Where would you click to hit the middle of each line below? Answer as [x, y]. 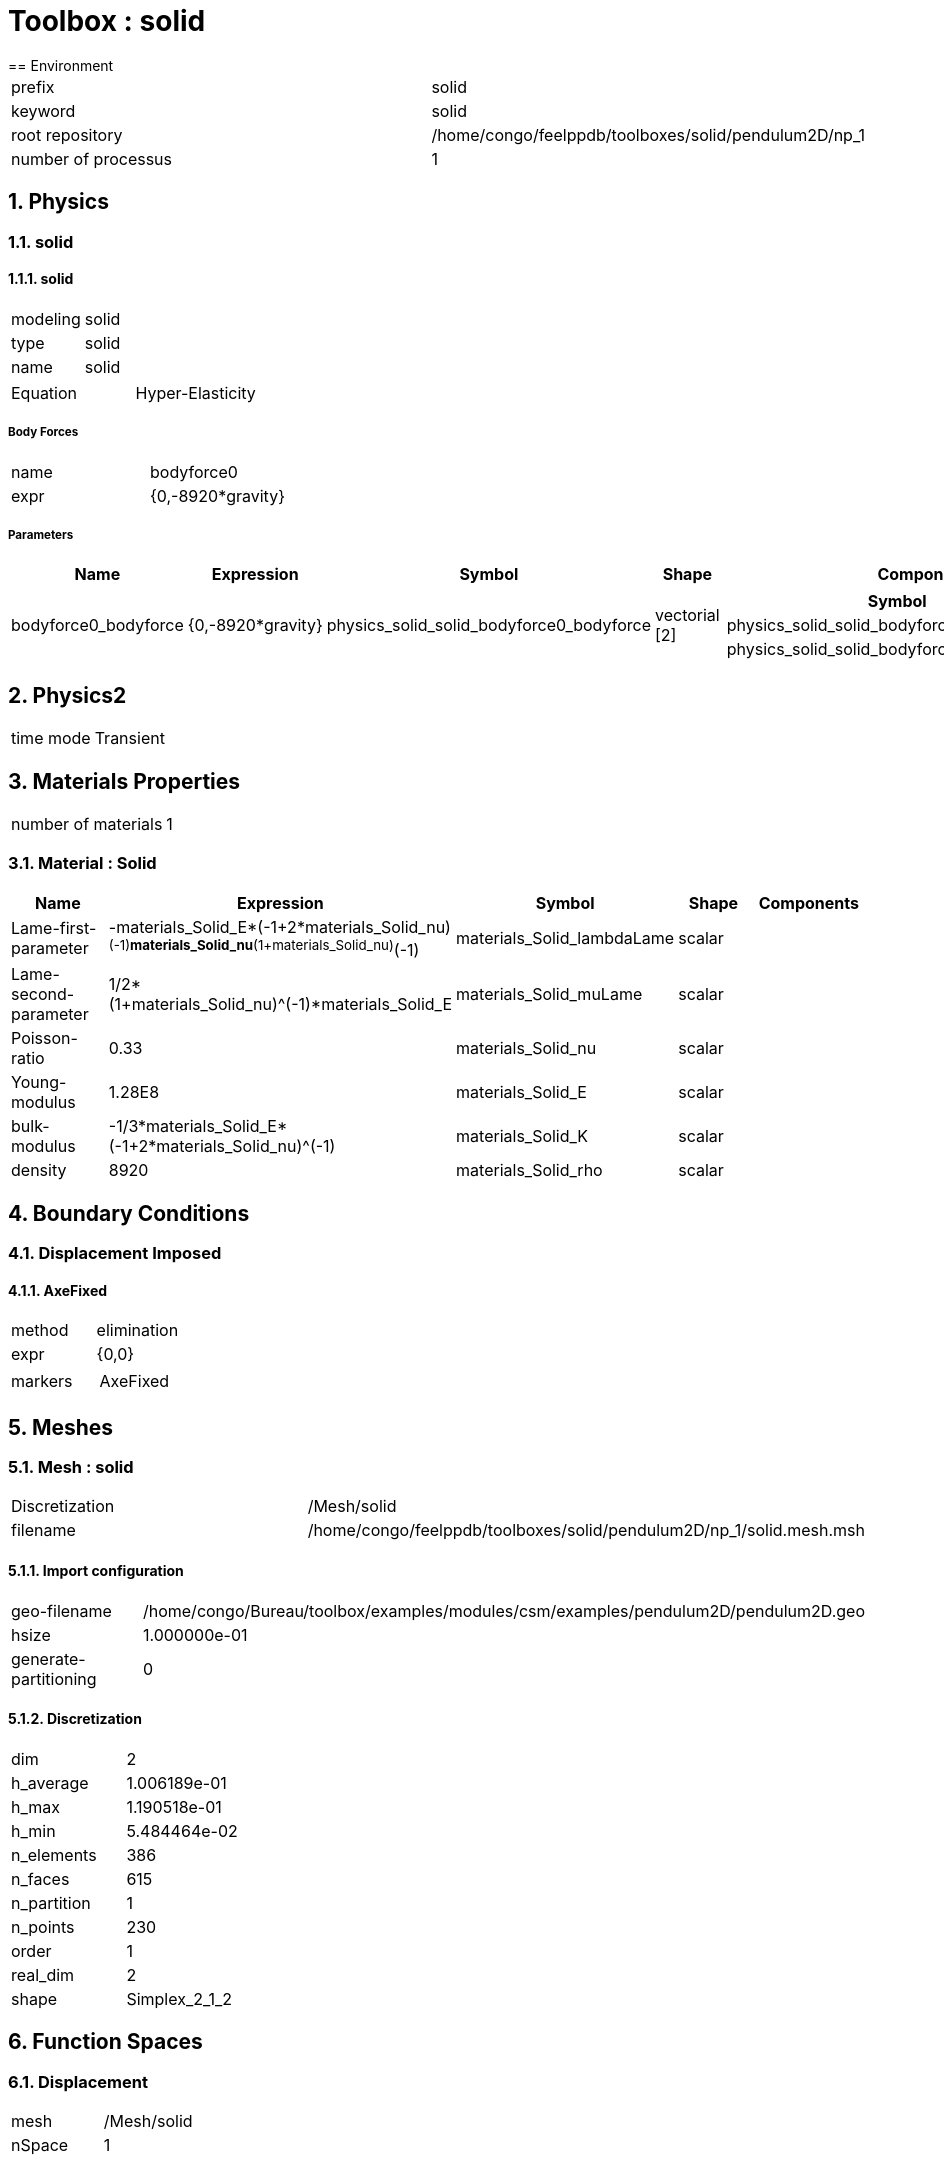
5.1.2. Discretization [75, 1719]
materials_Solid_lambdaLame [565, 938]
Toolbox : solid [107, 21]
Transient [129, 738]
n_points [43, 1926]
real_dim [43, 1974]
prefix [33, 86]
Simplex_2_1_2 [179, 1998]
